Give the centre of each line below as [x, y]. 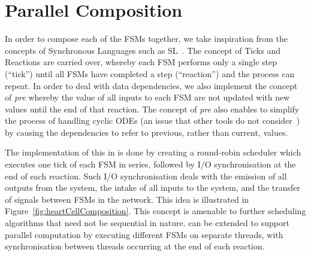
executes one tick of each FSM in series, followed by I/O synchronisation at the [150, 164]
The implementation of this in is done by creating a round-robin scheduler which [153, 152]
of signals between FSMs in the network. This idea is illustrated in [127, 199]
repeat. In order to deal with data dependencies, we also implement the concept [151, 85]
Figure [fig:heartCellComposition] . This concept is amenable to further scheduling [155, 211]
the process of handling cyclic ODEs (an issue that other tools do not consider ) [153, 121]
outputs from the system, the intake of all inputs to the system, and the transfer [153, 188]
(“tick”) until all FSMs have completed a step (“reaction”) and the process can [150, 73]
